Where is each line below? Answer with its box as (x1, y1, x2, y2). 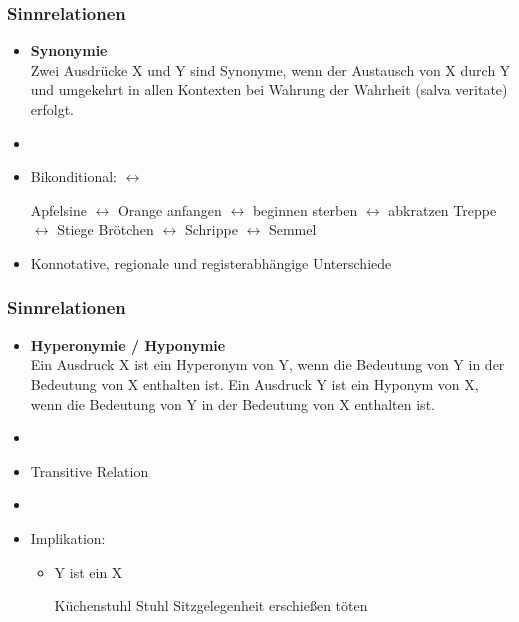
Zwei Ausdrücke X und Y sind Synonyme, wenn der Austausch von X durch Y (30, 59, 511, 80)
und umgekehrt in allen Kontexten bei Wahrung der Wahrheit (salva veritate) (30, 79, 508, 100)
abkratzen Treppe (388, 199, 497, 220)
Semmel (268, 219, 317, 240)
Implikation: (30, 527, 106, 548)
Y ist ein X (54, 561, 123, 582)
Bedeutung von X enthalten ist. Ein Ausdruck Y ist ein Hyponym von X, (30, 373, 479, 394)
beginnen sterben (252, 199, 358, 220)
